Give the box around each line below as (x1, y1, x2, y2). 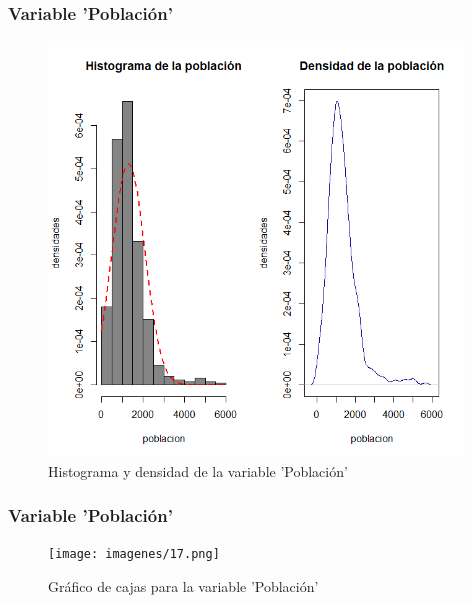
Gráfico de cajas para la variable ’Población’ (48, 576, 319, 597)
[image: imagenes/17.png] (48, 547, 220, 562)
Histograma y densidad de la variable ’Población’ (48, 460, 348, 481)
